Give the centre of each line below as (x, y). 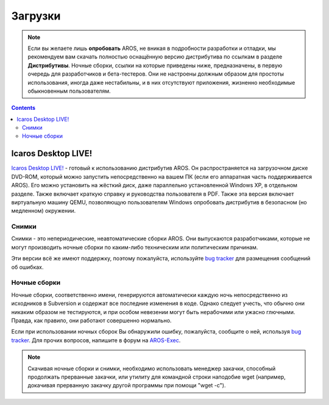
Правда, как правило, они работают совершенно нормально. (91, 320)
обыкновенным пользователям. (69, 91)
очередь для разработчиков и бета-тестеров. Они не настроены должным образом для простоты (156, 74)
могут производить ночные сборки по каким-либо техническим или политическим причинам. (135, 247)
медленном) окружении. (44, 211)
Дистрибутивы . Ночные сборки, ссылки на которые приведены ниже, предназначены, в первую (155, 65)
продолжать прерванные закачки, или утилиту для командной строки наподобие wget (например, (157, 377)
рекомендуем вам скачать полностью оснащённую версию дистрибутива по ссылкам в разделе (155, 57)
